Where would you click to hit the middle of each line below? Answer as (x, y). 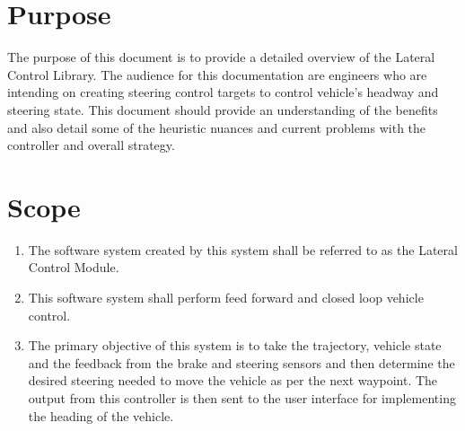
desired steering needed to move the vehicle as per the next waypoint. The (233, 380)
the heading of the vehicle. (101, 415)
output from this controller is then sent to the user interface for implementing (242, 397)
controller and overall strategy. (91, 145)
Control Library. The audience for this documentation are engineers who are (217, 74)
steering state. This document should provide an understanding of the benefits (223, 109)
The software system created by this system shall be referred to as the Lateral (243, 249)
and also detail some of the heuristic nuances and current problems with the (217, 127)
